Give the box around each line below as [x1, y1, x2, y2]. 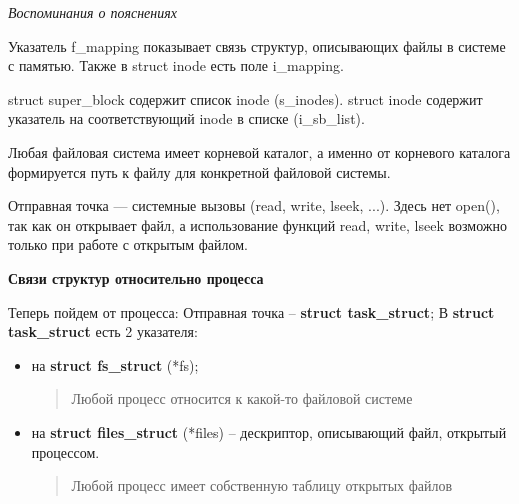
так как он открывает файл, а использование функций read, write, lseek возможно [8, 214, 508, 235]
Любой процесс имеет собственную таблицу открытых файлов [71, 475, 453, 496]
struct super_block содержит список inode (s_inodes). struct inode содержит [8, 88, 483, 109]
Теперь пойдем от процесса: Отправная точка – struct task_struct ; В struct [8, 301, 495, 322]
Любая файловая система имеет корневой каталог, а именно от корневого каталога [8, 141, 511, 162]
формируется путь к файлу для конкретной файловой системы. [8, 161, 391, 182]
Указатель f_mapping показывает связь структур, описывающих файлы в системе [8, 35, 506, 56]
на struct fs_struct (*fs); [31, 354, 199, 375]
